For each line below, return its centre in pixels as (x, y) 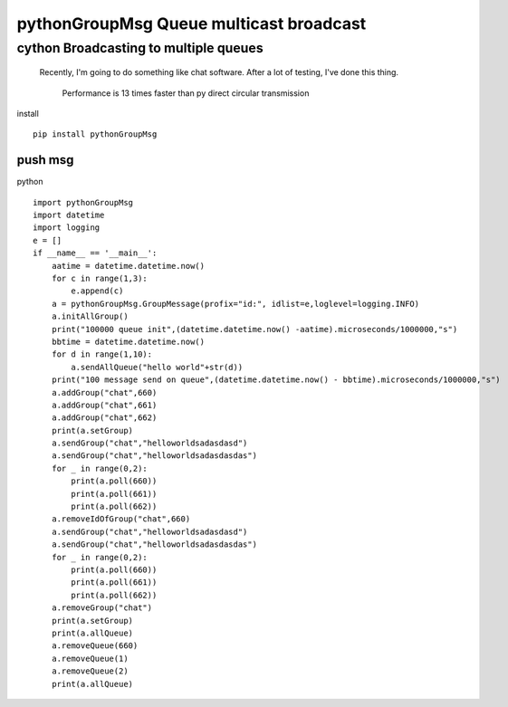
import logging (67, 228)
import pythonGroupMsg (83, 202)
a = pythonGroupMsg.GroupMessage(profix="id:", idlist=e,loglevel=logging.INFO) (235, 304)
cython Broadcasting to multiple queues (140, 48)
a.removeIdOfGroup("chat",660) (121, 519)
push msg (45, 160)
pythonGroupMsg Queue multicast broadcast (192, 24)
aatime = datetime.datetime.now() (128, 266)
